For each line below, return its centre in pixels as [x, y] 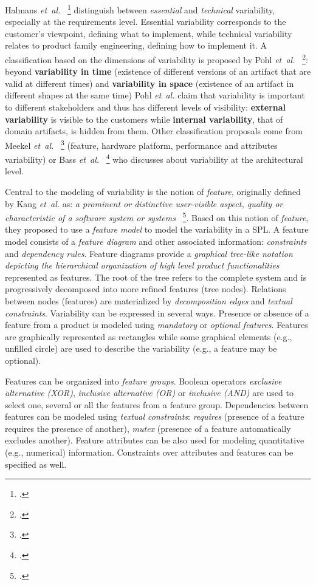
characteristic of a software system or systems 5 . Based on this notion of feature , [157, 217]
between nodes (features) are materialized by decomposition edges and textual [149, 300]
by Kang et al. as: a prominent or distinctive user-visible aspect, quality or [144, 203]
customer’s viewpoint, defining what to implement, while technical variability [149, 33]
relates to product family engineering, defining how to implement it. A [136, 45]
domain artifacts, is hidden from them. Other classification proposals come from [154, 131]
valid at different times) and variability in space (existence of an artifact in [149, 83]
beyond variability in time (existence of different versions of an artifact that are [158, 71]
